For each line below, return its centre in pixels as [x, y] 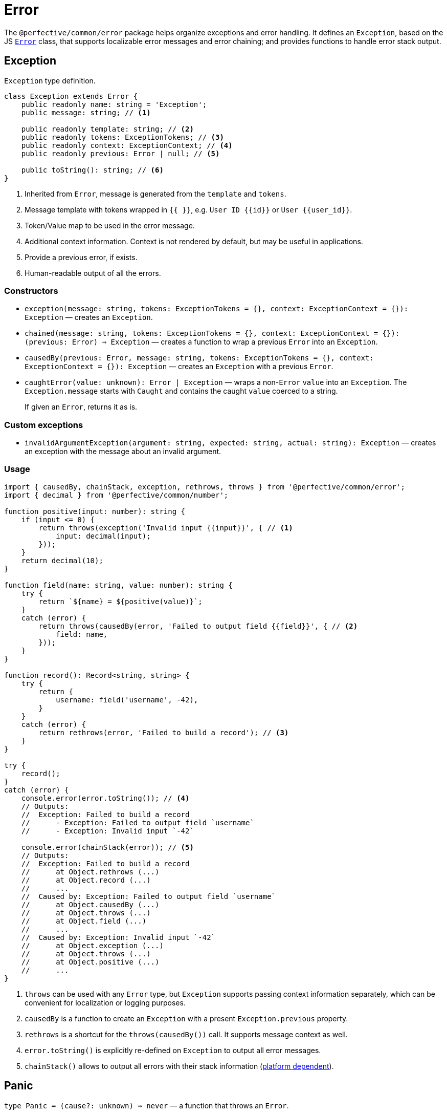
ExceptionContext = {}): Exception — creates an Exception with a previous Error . [179, 367]
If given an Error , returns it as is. [81, 407]
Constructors [31, 291]
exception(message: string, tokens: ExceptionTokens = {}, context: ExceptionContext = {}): [217, 309]
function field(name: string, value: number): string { [118, 585]
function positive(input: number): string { [95, 511]
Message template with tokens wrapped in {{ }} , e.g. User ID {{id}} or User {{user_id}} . [188, 209]
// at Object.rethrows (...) [90, 872]
